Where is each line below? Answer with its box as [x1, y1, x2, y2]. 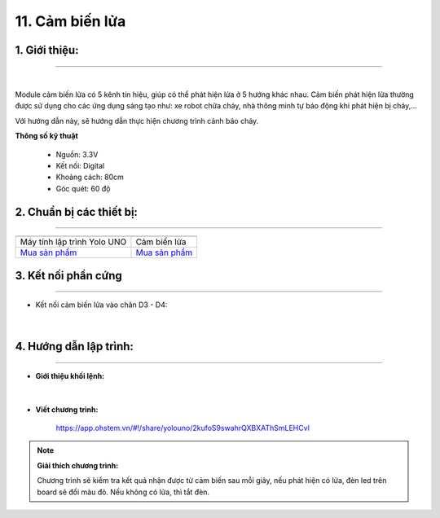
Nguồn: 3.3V [55, 149, 99, 159]
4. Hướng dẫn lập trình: [15, 340, 134, 353]
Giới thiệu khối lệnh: [35, 371, 105, 380]
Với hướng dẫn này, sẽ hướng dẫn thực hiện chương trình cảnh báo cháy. [15, 116, 259, 125]
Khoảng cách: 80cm [55, 172, 124, 182]
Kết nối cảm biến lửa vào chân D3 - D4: [35, 300, 168, 309]
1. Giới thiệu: [15, 43, 79, 57]
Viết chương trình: [35, 404, 99, 415]
